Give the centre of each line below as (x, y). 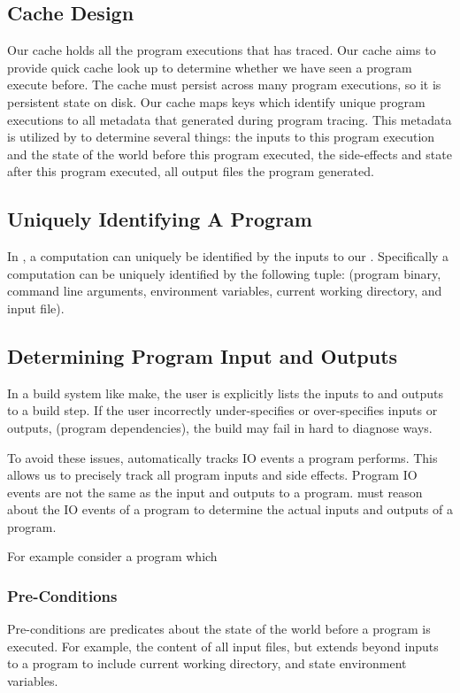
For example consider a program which (112, 556)
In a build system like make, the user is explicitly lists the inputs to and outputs (225, 393)
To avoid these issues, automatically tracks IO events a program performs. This (222, 457)
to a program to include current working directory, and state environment (207, 663)
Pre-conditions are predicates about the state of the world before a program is (219, 629)
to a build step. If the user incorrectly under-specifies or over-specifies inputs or (222, 410)
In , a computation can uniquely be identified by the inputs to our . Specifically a (228, 256)
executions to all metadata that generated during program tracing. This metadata (230, 119)
